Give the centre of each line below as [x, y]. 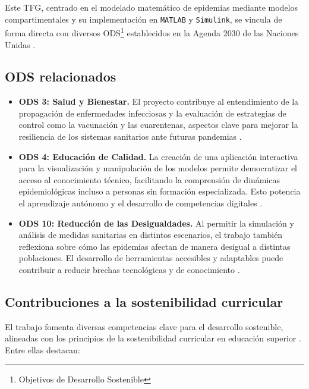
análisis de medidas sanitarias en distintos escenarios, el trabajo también [151, 235]
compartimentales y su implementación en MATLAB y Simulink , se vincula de [144, 19]
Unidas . [20, 44]
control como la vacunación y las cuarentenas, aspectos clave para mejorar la [158, 125]
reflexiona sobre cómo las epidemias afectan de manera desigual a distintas [154, 246]
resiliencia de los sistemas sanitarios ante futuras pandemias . [130, 137]
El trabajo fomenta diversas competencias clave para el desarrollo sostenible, [144, 326]
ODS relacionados [61, 76]
